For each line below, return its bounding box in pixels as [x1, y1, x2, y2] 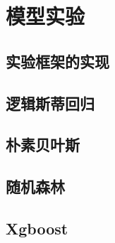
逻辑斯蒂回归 [6, 92, 95, 114]
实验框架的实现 [6, 50, 109, 72]
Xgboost [6, 217, 68, 239]
